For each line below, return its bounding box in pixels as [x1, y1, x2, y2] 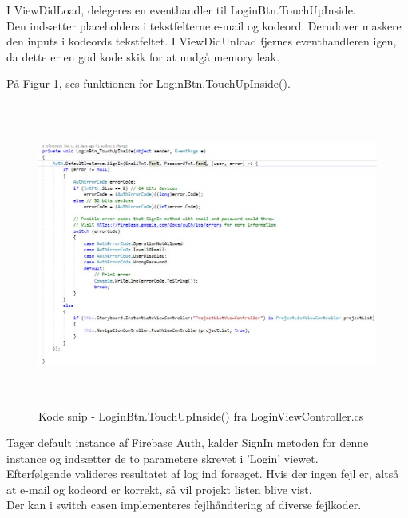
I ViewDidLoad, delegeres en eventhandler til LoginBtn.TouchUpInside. [6, 2, 356, 18]
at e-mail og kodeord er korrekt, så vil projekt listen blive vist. [6, 480, 312, 497]
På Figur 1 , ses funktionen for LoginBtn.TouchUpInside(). [6, 75, 291, 92]
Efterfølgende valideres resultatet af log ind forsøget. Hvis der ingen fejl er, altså [6, 465, 399, 482]
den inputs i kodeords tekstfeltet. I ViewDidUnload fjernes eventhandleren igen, [6, 33, 397, 49]
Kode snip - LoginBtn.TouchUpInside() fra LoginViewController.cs [38, 407, 364, 424]
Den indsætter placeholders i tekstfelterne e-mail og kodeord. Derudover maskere [6, 17, 402, 34]
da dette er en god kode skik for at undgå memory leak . [6, 48, 280, 65]
